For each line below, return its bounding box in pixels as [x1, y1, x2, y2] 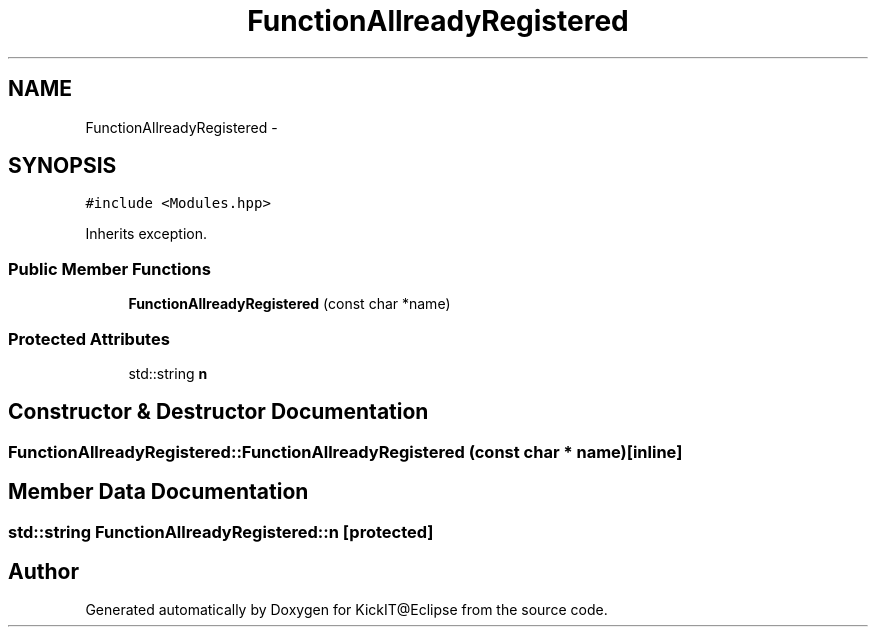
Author [8, 559, 79, 585]
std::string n [128, 364, 208, 382]
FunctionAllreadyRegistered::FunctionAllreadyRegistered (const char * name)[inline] [8, 441, 683, 462]
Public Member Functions [8, 258, 211, 279]
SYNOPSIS [8, 153, 117, 179]
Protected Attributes [8, 328, 170, 349]
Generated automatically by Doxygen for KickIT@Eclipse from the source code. [85, 601, 608, 619]
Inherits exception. [85, 225, 208, 243]
